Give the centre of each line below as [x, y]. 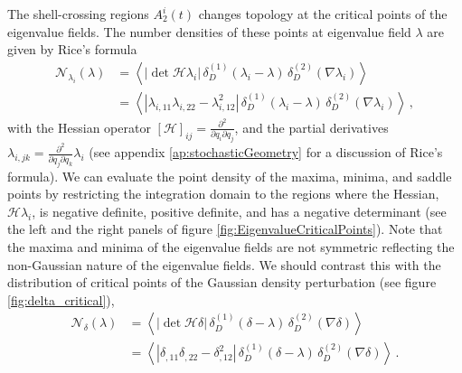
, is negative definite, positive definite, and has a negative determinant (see [239, 211]
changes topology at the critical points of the [323, 14]
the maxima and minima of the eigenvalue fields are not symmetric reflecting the [231, 246]
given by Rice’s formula [72, 49]
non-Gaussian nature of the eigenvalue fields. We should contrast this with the [224, 264]
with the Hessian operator [79, 127]
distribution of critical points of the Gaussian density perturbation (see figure [222, 282]
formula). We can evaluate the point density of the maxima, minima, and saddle [230, 176]
